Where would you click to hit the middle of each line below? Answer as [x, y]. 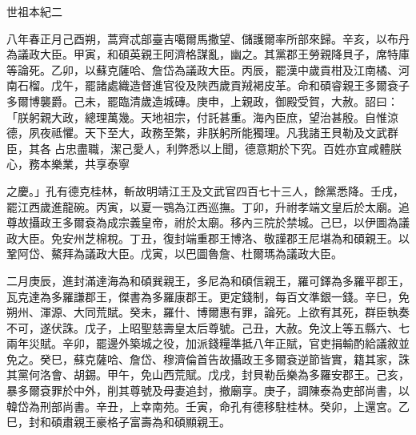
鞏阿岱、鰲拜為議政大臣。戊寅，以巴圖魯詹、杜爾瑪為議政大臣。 [174, 254]
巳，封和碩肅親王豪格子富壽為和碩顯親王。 [118, 422]
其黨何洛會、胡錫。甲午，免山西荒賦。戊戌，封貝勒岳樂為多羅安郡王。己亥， [208, 375]
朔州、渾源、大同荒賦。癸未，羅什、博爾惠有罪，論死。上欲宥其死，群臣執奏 [208, 312]
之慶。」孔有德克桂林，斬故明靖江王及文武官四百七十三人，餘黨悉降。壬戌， [205, 190]
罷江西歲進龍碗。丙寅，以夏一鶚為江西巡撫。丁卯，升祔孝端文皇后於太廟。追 [208, 206]
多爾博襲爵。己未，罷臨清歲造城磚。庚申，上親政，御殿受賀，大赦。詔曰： [202, 101]
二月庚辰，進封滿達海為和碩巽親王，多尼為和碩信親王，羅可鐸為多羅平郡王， [208, 280]
